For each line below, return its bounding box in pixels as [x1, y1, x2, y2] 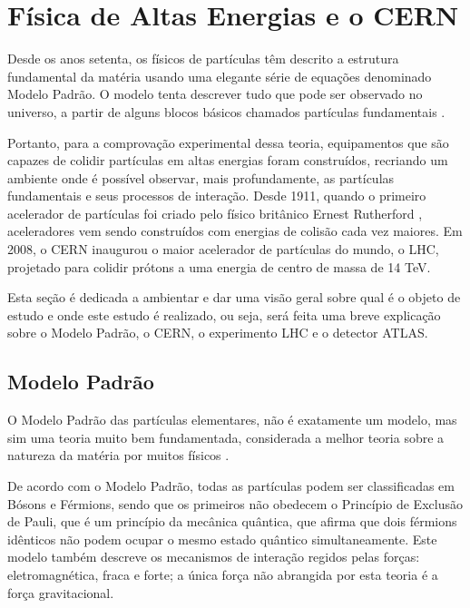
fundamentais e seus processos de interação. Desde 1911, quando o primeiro [7, 186, 426, 205]
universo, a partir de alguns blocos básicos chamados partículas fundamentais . [7, 102, 446, 121]
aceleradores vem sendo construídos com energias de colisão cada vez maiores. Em [7, 221, 463, 240]
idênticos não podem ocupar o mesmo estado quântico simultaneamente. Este [7, 529, 437, 548]
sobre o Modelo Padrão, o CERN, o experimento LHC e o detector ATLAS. [7, 323, 428, 342]
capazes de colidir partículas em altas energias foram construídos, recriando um [7, 151, 448, 170]
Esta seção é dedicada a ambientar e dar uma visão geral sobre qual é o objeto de [7, 288, 461, 307]
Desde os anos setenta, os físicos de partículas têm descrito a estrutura [7, 49, 399, 68]
